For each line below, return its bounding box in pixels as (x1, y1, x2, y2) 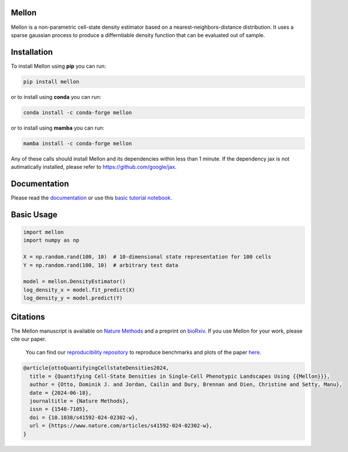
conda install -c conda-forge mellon (23, 109, 132, 116)
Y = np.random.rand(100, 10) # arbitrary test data (23, 262, 179, 268)
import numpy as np (23, 237, 79, 244)
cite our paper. (11, 335, 46, 343)
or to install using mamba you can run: (11, 124, 105, 131)
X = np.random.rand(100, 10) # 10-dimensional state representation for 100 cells (23, 254, 272, 260)
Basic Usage (11, 210, 58, 220)
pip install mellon (23, 78, 79, 85)
